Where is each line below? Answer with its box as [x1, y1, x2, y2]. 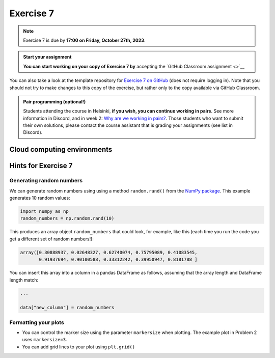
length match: [9, 277, 39, 283]
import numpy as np [20, 209, 69, 214]
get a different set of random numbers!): [9, 236, 94, 242]
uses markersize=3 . [22, 337, 67, 343]
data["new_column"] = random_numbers [20, 305, 115, 311]
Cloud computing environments [9, 145, 113, 154]
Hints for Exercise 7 [9, 161, 73, 170]
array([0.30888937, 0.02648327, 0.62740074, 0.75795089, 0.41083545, [20, 250, 198, 255]
